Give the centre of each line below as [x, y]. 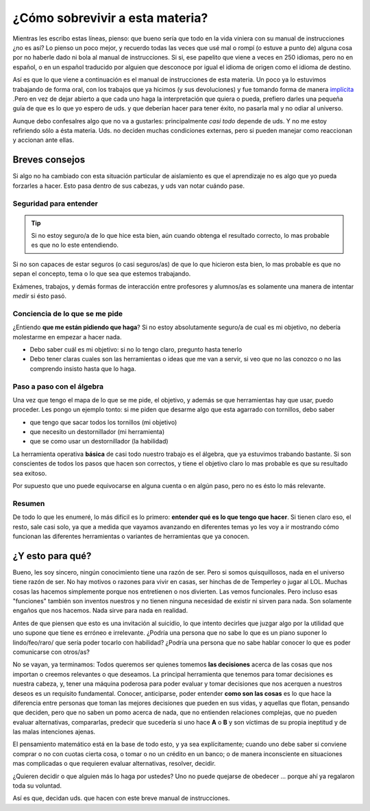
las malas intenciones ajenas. [54, 732]
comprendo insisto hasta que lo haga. [83, 368]
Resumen [29, 503]
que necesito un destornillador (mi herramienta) [97, 432]
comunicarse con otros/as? [51, 652]
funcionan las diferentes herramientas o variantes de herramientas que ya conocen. [131, 536]
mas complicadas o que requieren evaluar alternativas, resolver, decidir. [114, 764]
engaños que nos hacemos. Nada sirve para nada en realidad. [100, 611]
